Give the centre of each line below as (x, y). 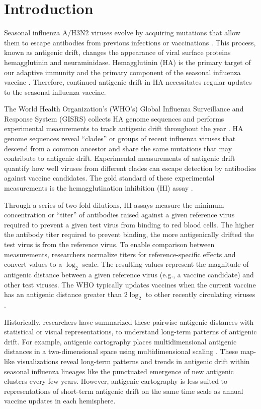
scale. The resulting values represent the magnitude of (165, 264)
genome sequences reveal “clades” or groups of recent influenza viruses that (120, 138)
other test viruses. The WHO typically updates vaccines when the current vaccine (130, 284)
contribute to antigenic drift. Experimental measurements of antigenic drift (120, 158)
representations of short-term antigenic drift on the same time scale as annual (124, 391)
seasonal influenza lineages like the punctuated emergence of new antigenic (119, 371)
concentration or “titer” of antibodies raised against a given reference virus (119, 215)
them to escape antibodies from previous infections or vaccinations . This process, (130, 42)
